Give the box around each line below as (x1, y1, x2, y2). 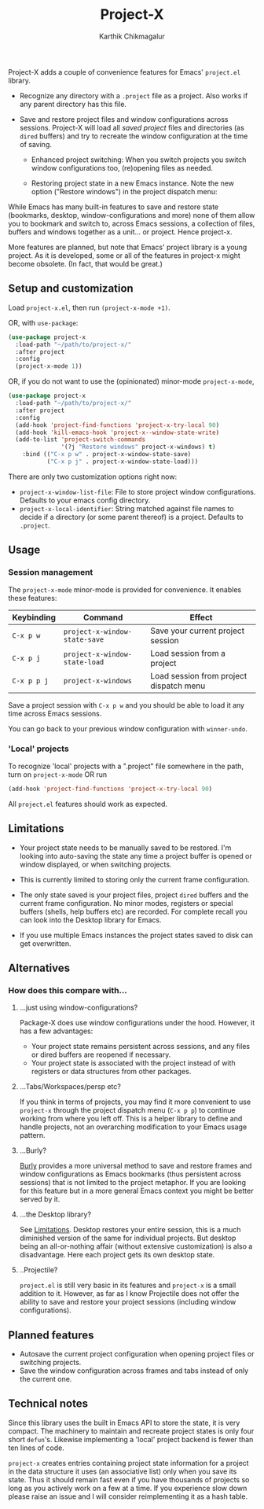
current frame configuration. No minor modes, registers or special (19, 898, 233, 907)
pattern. (19, 1131, 46, 1140)
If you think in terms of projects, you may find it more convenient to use (19, 1097, 251, 1106)
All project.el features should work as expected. (8, 799, 167, 808)
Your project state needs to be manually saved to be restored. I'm (19, 843, 232, 852)
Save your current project (150, 625, 245, 636)
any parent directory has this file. (19, 99, 127, 109)
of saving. (19, 139, 53, 149)
